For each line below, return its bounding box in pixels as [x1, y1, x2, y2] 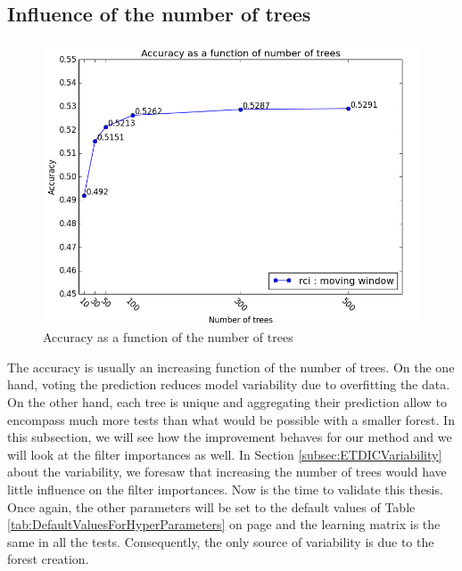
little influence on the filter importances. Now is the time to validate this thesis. [7, 479, 443, 498]
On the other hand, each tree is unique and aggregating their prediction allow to [7, 392, 448, 411]
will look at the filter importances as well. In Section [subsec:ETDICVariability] [7, 445, 442, 463]
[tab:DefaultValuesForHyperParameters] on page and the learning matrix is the [7, 515, 441, 534]
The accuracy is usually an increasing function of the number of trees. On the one [7, 357, 455, 376]
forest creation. [7, 550, 89, 568]
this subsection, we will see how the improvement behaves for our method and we [7, 428, 452, 446]
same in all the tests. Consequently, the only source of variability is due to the [7, 532, 434, 551]
